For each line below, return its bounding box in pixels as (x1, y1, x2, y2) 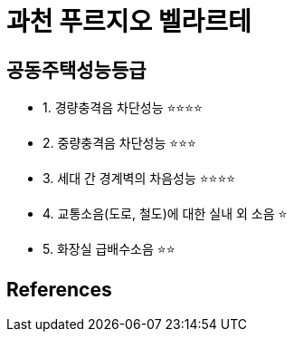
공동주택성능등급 (6, 58, 147, 82)
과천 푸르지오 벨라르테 (6, 6, 251, 37)
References (6, 277, 112, 301)
